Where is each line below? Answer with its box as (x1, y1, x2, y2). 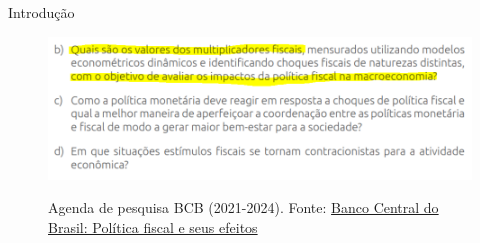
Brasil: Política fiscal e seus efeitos (48, 216, 258, 237)
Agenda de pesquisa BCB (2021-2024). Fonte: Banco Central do (48, 197, 439, 218)
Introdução (8, 2, 75, 22)
